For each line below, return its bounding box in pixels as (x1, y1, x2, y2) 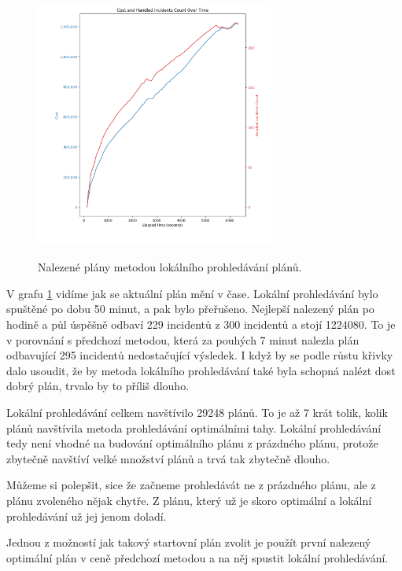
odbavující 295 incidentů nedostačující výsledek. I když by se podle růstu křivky (6, 347, 393, 363)
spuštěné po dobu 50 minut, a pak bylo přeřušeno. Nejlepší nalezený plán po (6, 300, 374, 317)
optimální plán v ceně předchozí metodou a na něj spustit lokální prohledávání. (6, 549, 389, 565)
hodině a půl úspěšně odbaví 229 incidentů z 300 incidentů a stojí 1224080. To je (6, 316, 396, 332)
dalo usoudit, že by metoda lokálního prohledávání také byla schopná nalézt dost (6, 362, 396, 378)
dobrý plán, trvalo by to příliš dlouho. (6, 378, 190, 394)
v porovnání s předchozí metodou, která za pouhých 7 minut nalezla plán (6, 331, 360, 348)
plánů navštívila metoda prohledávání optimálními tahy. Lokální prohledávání (6, 419, 382, 436)
